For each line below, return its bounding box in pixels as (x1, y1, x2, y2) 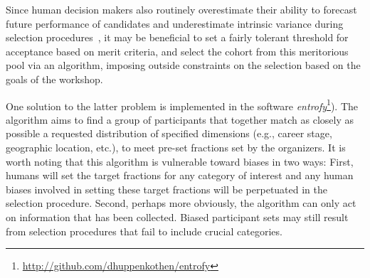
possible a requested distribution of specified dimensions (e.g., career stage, (6, 126, 332, 141)
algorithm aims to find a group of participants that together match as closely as (6, 112, 354, 127)
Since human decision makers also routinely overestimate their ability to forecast (6, 2, 357, 16)
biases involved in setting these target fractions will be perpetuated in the (6, 181, 328, 196)
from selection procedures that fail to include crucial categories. (6, 223, 282, 238)
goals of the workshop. (6, 71, 103, 86)
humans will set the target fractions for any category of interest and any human (6, 168, 354, 183)
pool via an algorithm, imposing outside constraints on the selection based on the (6, 58, 361, 73)
